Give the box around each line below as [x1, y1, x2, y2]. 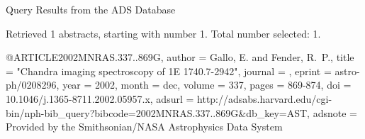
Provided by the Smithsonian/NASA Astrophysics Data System [6, 119, 283, 134]
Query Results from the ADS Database [6, 2, 176, 16]
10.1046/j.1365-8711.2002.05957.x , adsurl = [6, 91, 194, 106]
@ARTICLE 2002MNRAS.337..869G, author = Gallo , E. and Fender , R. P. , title [6, 50, 354, 65]
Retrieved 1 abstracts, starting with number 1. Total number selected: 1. [6, 26, 321, 40]
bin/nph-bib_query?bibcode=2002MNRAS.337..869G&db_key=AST [6, 105, 308, 120]
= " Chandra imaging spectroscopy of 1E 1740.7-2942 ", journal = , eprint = [6, 63, 332, 78]
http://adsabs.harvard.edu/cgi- [197, 91, 332, 106]
